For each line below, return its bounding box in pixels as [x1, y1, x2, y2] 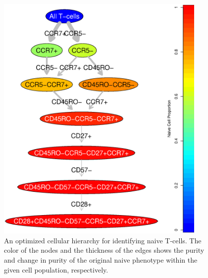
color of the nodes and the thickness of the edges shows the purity [4, 245, 205, 255]
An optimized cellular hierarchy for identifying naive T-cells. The [4, 235, 202, 245]
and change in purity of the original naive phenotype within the [4, 254, 198, 265]
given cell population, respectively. [4, 264, 108, 275]
